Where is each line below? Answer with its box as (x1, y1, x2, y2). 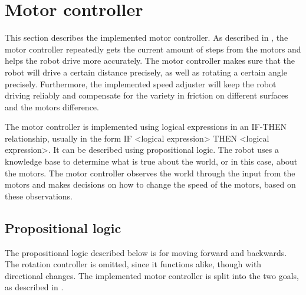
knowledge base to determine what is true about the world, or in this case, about (5, 155, 298, 168)
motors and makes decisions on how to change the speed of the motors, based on (5, 178, 296, 191)
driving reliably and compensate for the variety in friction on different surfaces (5, 89, 288, 101)
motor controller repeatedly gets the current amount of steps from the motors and (5, 42, 301, 55)
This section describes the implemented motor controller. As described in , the (5, 31, 288, 44)
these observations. (5, 189, 73, 202)
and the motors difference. (5, 100, 99, 113)
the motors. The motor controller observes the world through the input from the (5, 166, 295, 179)
